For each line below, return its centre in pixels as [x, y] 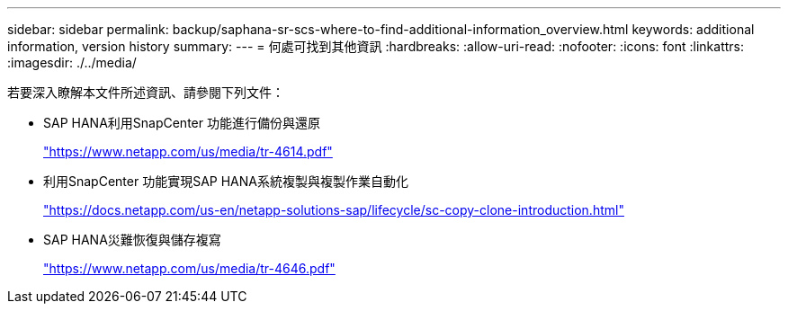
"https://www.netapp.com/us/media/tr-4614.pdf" [188, 151]
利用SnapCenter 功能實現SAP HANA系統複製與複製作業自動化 [226, 181]
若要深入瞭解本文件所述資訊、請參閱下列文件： [146, 92]
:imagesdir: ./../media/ [72, 62]
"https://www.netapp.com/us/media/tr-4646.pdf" [189, 268]
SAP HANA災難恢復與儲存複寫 [132, 240]
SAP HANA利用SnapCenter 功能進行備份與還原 [182, 123]
